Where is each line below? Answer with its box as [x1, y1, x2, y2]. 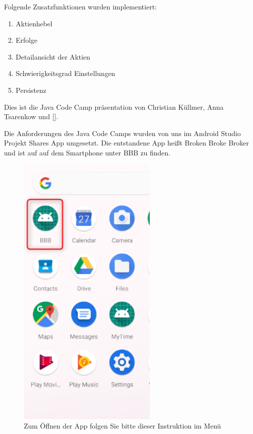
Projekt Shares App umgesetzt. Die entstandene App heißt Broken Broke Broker [4, 138, 249, 148]
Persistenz [15, 84, 47, 95]
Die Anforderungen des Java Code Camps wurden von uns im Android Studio [4, 128, 241, 138]
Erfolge [15, 35, 38, 45]
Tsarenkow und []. [4, 111, 59, 122]
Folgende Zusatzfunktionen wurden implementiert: [4, 1, 157, 11]
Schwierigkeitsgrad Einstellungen [15, 68, 116, 78]
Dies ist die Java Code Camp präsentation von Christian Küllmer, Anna [4, 101, 224, 112]
